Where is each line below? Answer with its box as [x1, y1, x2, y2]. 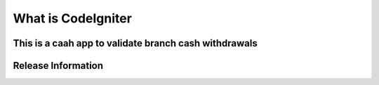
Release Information [13, 60, 104, 72]
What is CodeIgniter [13, 11, 133, 26]
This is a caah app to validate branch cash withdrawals [13, 37, 258, 49]
